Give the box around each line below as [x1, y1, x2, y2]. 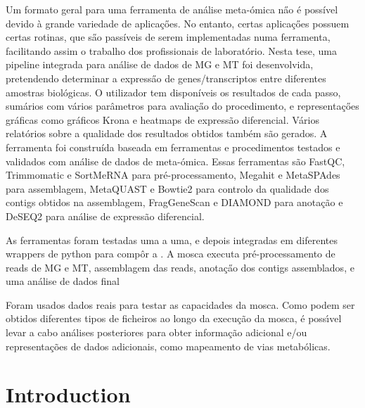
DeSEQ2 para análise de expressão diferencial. [6, 208, 205, 223]
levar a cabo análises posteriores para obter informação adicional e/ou [6, 325, 307, 340]
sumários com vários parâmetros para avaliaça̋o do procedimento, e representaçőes [6, 98, 359, 113]
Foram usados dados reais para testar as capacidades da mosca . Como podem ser [6, 297, 355, 312]
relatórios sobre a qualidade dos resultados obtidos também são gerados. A [6, 126, 328, 141]
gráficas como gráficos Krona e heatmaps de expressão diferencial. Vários [6, 112, 319, 127]
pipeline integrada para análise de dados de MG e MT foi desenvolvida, [6, 57, 314, 72]
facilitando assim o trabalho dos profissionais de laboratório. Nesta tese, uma [6, 43, 337, 58]
